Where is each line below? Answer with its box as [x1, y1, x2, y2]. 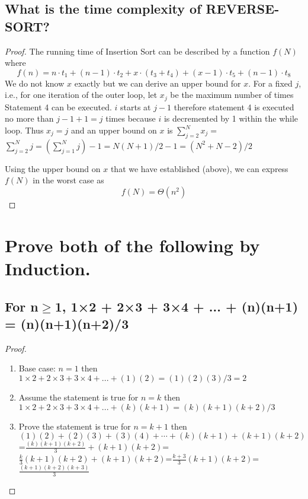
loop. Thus [5, 124, 44, 136]
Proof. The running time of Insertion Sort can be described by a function [5, 45, 270, 57]
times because [105, 112, 156, 125]
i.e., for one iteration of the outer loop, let [5, 88, 158, 101]
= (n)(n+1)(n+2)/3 [5, 314, 129, 332]
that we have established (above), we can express [110, 162, 288, 174]
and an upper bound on [71, 124, 157, 136]
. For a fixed [248, 77, 293, 89]
